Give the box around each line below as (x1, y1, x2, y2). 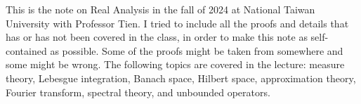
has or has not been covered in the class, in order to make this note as (6, 30, 308, 44)
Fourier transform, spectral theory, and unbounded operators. (6, 84, 270, 99)
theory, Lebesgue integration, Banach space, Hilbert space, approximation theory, (6, 70, 356, 85)
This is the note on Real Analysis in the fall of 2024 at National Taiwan (6, 2, 315, 16)
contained (6, 43, 47, 58)
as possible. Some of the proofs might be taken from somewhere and (50, 43, 343, 58)
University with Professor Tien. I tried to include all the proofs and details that (6, 15, 349, 30)
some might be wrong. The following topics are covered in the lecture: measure (6, 57, 345, 72)
